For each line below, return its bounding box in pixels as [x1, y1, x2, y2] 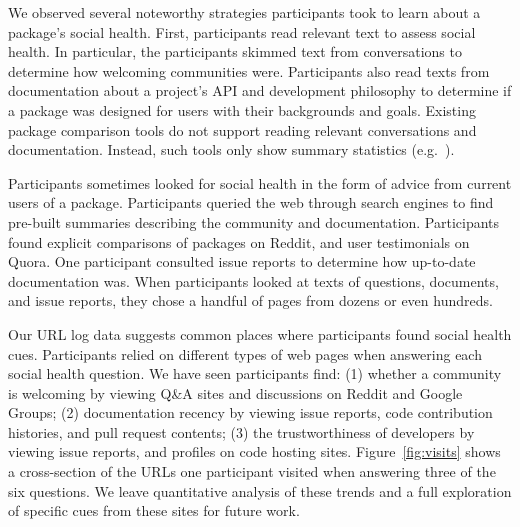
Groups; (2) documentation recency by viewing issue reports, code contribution [8, 402, 493, 423]
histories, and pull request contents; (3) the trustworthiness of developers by [8, 421, 475, 442]
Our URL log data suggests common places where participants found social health [8, 323, 512, 344]
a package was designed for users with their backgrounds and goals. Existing [8, 99, 476, 120]
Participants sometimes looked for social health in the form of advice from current [8, 172, 512, 193]
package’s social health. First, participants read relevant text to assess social [8, 21, 476, 42]
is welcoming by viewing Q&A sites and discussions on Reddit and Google [8, 382, 463, 403]
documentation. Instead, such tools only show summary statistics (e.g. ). [8, 139, 455, 160]
